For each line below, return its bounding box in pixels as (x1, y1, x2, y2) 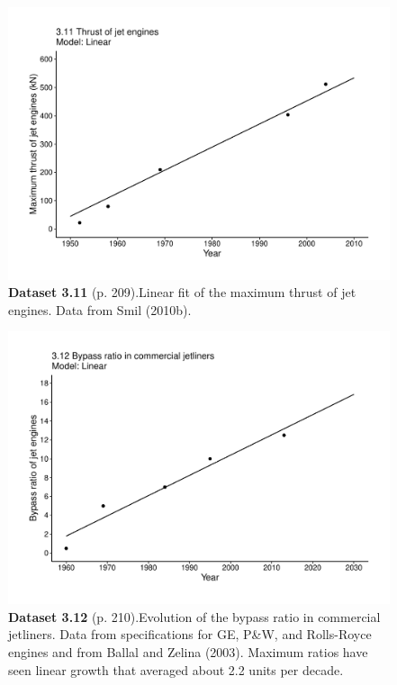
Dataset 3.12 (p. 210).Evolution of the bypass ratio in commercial (8, 607, 381, 626)
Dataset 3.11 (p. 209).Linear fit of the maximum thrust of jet (8, 283, 356, 302)
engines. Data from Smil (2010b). (8, 300, 192, 319)
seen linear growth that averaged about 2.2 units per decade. (8, 660, 344, 679)
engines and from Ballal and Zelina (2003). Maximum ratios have (8, 642, 368, 661)
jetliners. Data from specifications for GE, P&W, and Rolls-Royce (8, 625, 372, 644)
